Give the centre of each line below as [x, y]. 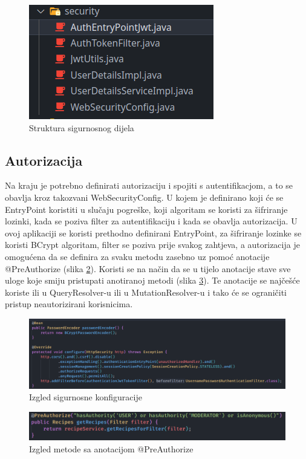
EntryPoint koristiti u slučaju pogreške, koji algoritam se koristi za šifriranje [146, 209]
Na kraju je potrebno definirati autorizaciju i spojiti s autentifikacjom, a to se [149, 185]
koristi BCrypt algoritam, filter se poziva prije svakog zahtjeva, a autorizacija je [152, 245]
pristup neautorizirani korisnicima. [69, 304]
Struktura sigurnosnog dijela [82, 127]
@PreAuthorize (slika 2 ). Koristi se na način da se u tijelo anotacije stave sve [148, 268]
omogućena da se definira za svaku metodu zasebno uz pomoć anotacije [137, 256]
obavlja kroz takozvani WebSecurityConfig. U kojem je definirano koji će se [144, 197]
